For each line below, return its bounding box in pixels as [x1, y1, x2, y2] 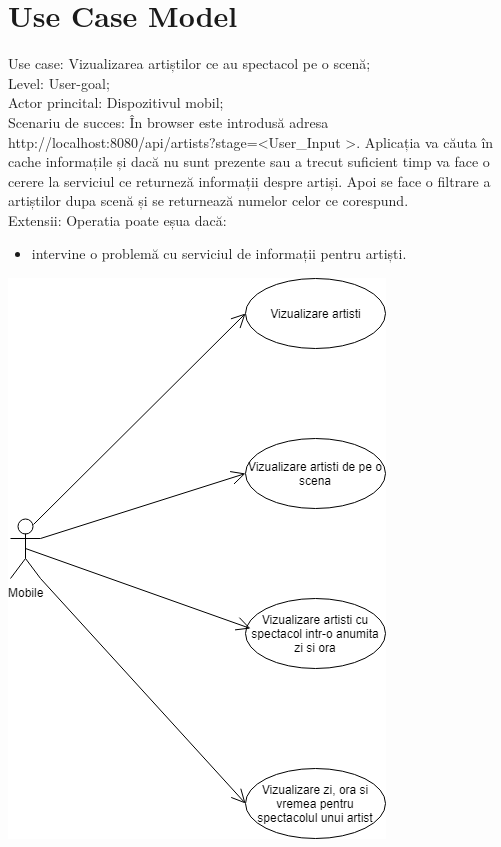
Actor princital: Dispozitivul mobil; [8, 92, 224, 113]
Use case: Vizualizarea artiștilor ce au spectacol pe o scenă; [8, 53, 371, 74]
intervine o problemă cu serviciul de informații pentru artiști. [31, 243, 407, 264]
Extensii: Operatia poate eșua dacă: [8, 209, 227, 230]
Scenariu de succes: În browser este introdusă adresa [8, 111, 329, 132]
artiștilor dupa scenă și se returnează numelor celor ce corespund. [8, 190, 409, 211]
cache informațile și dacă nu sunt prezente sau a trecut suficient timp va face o [8, 151, 490, 172]
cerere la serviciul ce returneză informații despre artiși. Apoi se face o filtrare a [8, 170, 491, 191]
